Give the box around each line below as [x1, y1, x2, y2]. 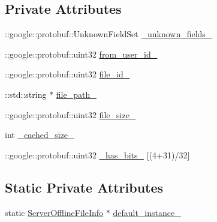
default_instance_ [113, 206, 181, 218]
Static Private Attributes [5, 178, 164, 196]
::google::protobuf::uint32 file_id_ [5, 68, 130, 80]
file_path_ [56, 88, 97, 100]
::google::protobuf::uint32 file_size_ [5, 108, 136, 121]
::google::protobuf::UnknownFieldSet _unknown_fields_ [5, 28, 212, 40]
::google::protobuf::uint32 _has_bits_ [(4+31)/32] [5, 148, 190, 161]
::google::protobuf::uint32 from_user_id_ [5, 47, 158, 60]
